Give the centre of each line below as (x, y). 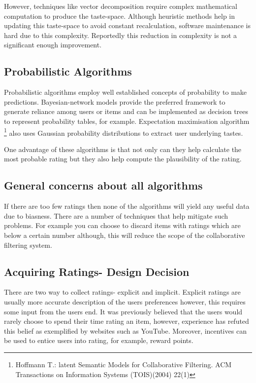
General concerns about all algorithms (103, 185)
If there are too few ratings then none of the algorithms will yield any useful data (127, 206)
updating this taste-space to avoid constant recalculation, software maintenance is (128, 25)
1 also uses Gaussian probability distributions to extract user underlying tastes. (124, 132)
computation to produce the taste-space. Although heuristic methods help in (120, 16)
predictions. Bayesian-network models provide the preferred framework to (115, 101)
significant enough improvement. (53, 45)
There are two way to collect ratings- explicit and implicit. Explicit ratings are (122, 292)
